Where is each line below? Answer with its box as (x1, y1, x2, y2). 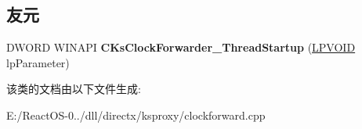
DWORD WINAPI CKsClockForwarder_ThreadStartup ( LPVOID (6, 39, 356, 56)
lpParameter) (6, 54, 70, 70)
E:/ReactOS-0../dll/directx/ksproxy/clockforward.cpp (6, 106, 266, 123)
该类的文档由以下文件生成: (6, 81, 141, 97)
